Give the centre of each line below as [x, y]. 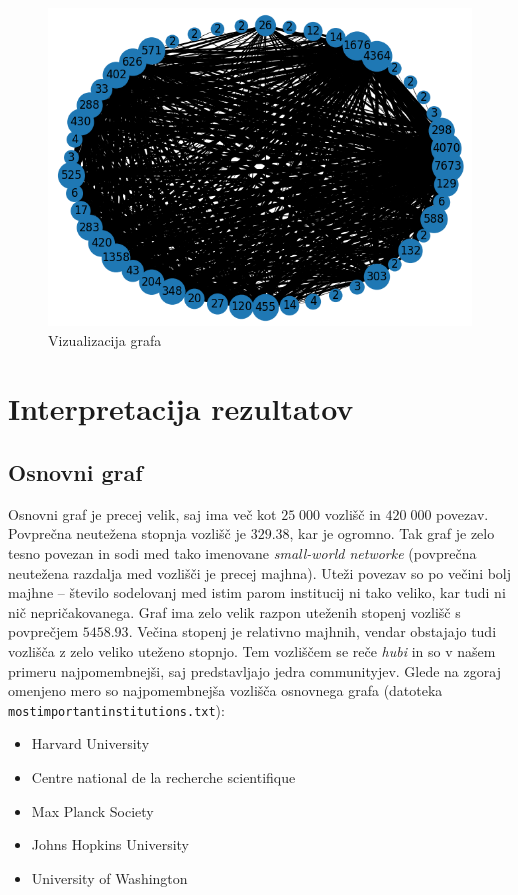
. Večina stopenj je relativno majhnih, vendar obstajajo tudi [312, 631]
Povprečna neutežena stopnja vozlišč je [127, 533]
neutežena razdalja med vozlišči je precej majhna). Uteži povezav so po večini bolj [260, 572]
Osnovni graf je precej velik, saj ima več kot [142, 513]
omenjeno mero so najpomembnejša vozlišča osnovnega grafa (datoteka [225, 690]
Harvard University [90, 743]
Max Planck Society [92, 810]
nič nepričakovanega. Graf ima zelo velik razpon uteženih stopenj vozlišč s [234, 611]
